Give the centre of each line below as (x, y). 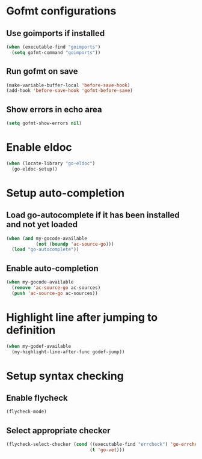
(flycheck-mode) (26, 412)
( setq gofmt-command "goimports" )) (56, 52)
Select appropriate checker (58, 430)
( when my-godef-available (38, 346)
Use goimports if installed (56, 33)
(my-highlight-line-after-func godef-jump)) (68, 352)
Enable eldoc (39, 147)
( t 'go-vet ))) (107, 450)
